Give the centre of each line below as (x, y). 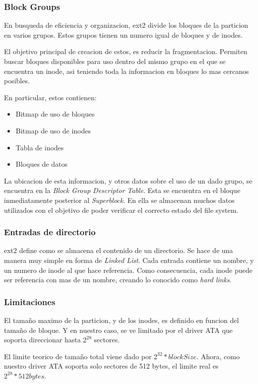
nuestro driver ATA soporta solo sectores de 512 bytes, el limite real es (111, 366)
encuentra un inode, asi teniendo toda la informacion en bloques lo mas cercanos (127, 71)
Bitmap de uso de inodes (53, 130)
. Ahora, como (218, 356)
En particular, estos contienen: (50, 97)
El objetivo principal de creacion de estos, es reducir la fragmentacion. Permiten (126, 51)
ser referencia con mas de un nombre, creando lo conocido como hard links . (118, 280)
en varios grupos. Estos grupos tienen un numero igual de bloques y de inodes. (123, 34)
